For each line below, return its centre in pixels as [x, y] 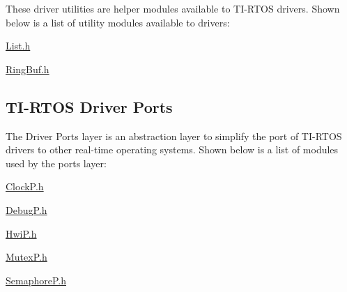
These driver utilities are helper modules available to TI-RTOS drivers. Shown [173, 8]
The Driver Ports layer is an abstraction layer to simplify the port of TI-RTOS [174, 136]
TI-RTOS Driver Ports [89, 106]
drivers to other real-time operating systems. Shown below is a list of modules [172, 149]
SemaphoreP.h [36, 280]
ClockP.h [25, 186]
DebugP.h [26, 209]
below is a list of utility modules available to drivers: [118, 22]
